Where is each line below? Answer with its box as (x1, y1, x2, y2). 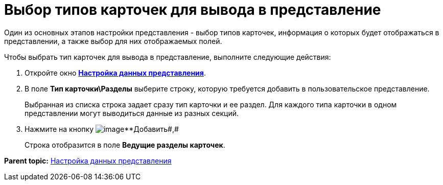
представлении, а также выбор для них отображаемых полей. (4, 36, 222, 45)
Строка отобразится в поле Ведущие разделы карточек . (25, 140, 225, 149)
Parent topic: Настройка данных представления (4, 156, 172, 165)
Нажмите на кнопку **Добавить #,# (25, 124, 179, 133)
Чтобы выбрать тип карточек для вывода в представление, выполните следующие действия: (4, 52, 331, 61)
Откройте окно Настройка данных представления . (25, 68, 206, 77)
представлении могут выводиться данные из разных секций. (25, 108, 239, 118)
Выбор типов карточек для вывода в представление (4, 1, 381, 18)
